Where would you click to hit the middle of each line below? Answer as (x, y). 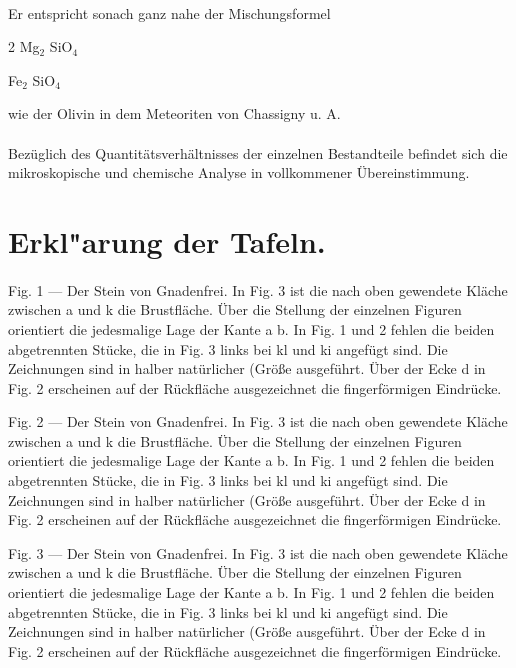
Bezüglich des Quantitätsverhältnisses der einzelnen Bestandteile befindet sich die (258, 152)
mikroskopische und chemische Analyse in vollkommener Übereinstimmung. (239, 172)
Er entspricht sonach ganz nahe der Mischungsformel (169, 12)
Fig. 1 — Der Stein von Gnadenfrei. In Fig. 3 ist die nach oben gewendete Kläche (258, 289)
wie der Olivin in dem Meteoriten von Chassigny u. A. (174, 113)
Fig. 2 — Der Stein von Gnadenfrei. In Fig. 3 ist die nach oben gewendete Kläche (258, 421)
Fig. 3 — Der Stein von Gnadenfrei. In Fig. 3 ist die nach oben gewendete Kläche (258, 552)
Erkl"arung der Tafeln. (167, 240)
